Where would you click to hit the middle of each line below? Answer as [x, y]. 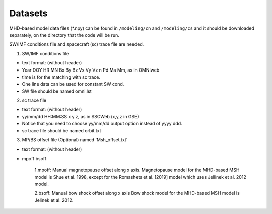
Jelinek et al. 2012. [54, 200]
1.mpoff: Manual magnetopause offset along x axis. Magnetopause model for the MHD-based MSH [137, 170]
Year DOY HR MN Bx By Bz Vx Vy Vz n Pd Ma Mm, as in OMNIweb [91, 70]
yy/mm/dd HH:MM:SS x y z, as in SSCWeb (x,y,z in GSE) [80, 116]
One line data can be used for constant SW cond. [73, 84]
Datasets [28, 13]
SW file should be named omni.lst [57, 91]
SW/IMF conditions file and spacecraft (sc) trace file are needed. [77, 44]
